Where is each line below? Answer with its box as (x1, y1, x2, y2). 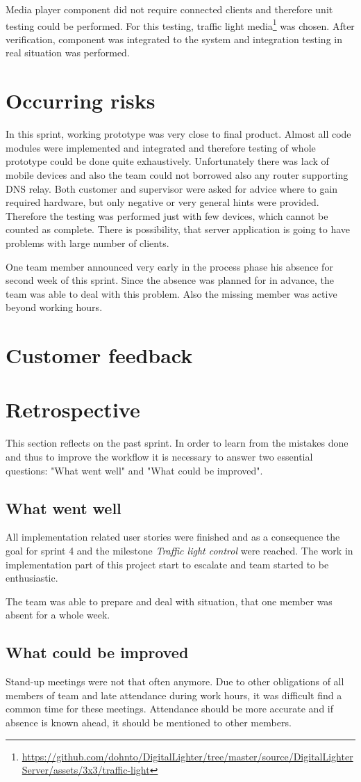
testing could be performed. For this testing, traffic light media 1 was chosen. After (6, 16, 355, 33)
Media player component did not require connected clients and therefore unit (6, 2, 333, 16)
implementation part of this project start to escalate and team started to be (6, 557, 329, 571)
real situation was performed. (6, 45, 130, 60)
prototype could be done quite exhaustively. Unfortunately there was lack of (6, 154, 329, 168)
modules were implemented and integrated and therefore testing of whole (6, 140, 316, 154)
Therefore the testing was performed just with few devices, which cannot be (6, 208, 328, 223)
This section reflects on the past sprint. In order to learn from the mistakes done (6, 436, 349, 450)
